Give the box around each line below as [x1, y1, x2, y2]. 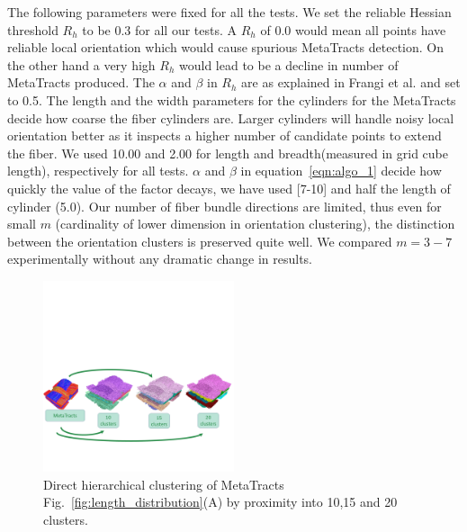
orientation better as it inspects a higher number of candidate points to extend [7, 126, 442, 145]
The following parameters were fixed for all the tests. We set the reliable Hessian [7, 3, 452, 21]
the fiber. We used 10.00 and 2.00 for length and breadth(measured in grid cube [7, 143, 449, 162]
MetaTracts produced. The [7, 73, 155, 92]
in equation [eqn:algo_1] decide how [240, 161, 442, 180]
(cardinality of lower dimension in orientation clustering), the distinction [55, 214, 455, 233]
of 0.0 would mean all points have [260, 20, 446, 39]
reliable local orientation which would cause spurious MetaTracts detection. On [7, 38, 445, 57]
